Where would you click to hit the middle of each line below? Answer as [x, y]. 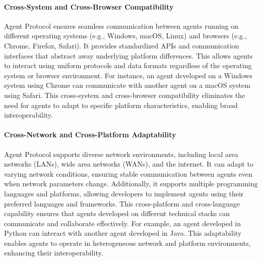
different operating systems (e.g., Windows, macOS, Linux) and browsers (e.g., [125, 36]
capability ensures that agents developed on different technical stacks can [117, 213]
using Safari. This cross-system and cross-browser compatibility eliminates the [125, 95]
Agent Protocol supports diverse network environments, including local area [121, 154]
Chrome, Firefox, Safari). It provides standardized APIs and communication [122, 45]
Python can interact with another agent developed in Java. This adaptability [123, 233]
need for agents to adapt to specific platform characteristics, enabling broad [121, 105]
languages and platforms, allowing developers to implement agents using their [124, 193]
